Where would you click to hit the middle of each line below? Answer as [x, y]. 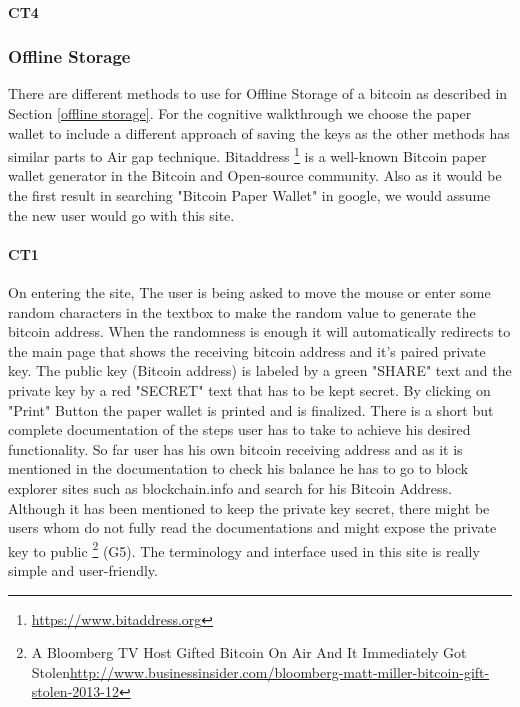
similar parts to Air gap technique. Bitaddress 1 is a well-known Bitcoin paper [247, 154]
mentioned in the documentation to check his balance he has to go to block [238, 468]
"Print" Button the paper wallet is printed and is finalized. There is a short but [251, 409]
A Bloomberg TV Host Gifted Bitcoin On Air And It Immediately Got [249, 652]
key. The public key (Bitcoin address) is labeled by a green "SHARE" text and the [260, 370]
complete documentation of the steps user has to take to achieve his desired [239, 429]
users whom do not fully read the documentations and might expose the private [252, 527]
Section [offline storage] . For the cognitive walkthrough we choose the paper [240, 113]
